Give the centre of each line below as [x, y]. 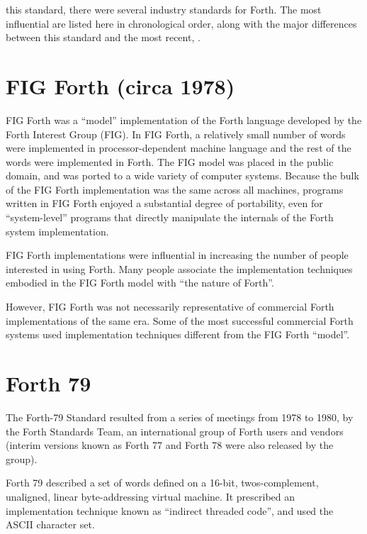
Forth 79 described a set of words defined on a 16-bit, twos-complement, [162, 483]
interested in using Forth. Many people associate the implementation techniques [179, 268]
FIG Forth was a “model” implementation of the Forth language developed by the [184, 119]
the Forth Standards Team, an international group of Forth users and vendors [175, 431]
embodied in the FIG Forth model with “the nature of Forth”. [140, 283]
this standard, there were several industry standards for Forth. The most [164, 9]
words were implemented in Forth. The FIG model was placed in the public [170, 161]
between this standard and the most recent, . [103, 37]
